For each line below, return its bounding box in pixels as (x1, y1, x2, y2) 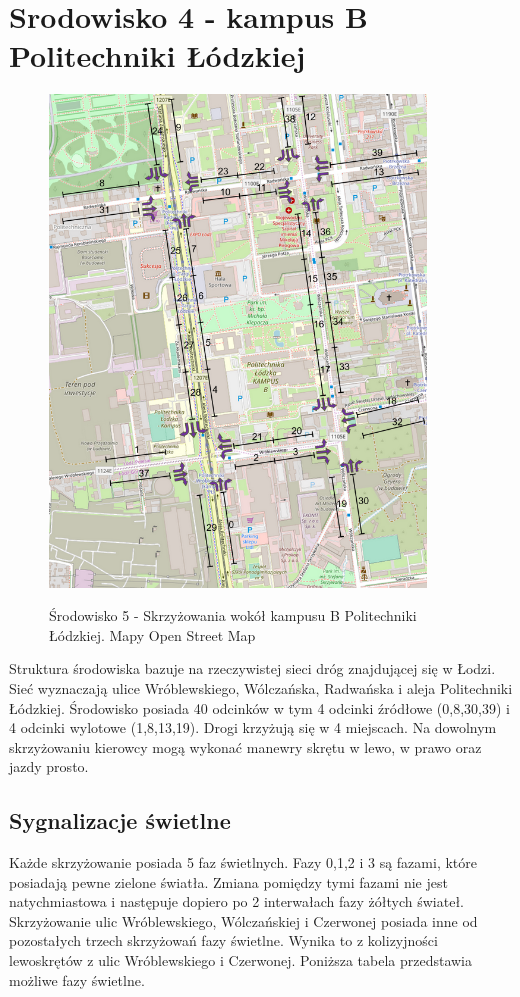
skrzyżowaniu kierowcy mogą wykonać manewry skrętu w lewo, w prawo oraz (9, 736, 482, 757)
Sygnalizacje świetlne (9, 805, 231, 836)
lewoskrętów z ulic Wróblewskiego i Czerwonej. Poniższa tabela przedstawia (9, 950, 472, 971)
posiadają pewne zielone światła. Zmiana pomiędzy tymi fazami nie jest (9, 871, 448, 892)
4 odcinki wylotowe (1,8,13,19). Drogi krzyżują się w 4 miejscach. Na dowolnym (9, 717, 497, 738)
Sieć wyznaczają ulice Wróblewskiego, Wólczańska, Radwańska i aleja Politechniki (9, 677, 513, 698)
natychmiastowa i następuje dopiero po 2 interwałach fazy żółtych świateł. (9, 891, 464, 912)
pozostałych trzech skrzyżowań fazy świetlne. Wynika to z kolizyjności (9, 930, 438, 951)
